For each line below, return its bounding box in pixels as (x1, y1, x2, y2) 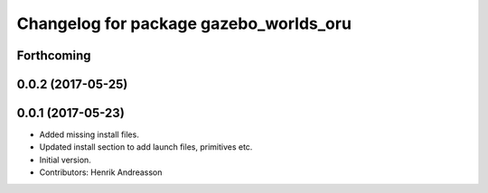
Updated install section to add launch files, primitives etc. (39, 142, 253, 152)
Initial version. (39, 154, 92, 165)
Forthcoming (16, 48, 91, 63)
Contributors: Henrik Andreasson (39, 167, 163, 178)
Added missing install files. (39, 129, 139, 140)
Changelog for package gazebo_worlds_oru (16, 14, 352, 33)
